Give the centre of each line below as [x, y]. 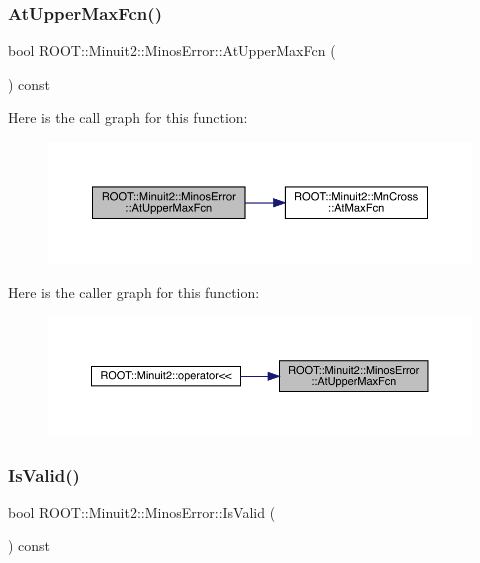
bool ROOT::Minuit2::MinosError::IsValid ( [142, 511]
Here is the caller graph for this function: [134, 291]
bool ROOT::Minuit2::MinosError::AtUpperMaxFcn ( [172, 50]
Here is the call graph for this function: [128, 117]
